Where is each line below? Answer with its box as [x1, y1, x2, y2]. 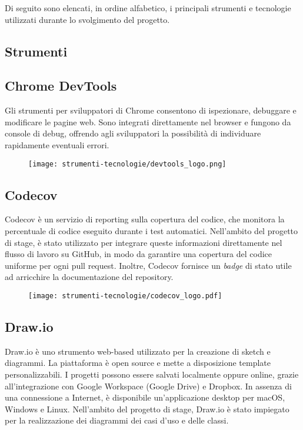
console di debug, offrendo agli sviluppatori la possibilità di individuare [5, 127, 261, 139]
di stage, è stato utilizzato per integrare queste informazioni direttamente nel [5, 236, 282, 248]
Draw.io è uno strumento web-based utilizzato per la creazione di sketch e [5, 345, 271, 357]
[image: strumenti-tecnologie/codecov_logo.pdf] [28, 291, 222, 300]
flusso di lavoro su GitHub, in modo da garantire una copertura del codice [5, 248, 272, 260]
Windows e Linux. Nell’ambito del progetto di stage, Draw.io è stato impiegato [5, 402, 289, 415]
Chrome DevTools [5, 76, 117, 95]
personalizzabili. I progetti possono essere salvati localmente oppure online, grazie [5, 368, 299, 381]
